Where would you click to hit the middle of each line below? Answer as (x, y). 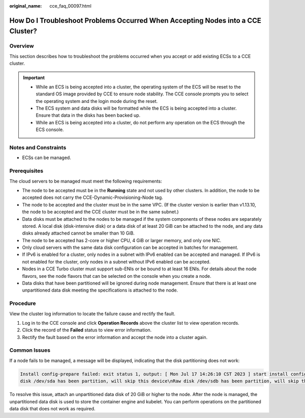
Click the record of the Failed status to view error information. (87, 330)
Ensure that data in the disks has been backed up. (88, 115)
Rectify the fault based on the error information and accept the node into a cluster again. (115, 337)
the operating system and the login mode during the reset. (97, 101)
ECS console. (50, 129)
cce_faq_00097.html (70, 6)
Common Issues (30, 350)
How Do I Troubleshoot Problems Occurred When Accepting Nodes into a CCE (135, 20)
